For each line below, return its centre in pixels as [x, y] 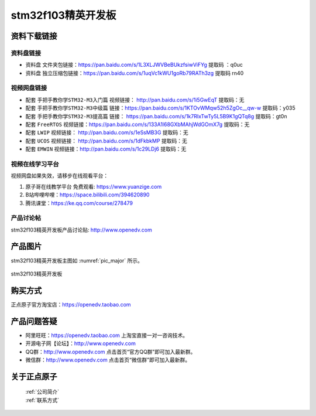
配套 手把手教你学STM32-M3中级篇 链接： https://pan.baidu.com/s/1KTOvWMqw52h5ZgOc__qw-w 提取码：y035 [160, 108]
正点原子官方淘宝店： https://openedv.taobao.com [71, 304]
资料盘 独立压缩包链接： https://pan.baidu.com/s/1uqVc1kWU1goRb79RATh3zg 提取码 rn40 [135, 73]
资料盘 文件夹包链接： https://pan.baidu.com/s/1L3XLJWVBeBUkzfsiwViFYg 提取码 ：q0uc [134, 65]
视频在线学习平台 [35, 164]
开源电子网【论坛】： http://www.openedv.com [80, 343]
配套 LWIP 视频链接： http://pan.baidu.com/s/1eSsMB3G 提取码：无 [107, 132]
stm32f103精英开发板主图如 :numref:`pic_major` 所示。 [77, 260]
